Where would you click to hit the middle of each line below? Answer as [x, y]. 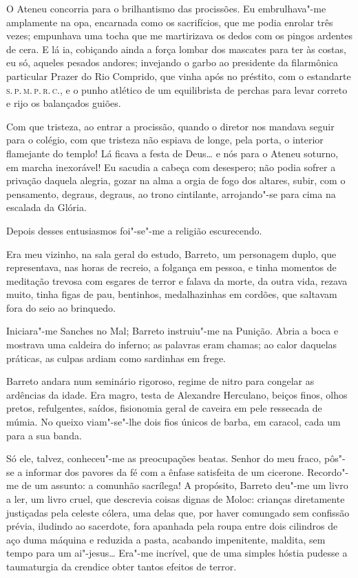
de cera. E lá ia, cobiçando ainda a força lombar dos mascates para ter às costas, [176, 49]
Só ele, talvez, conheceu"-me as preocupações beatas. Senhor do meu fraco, [164, 458]
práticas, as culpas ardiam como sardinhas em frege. [116, 358]
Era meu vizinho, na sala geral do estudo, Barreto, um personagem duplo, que [171, 253]
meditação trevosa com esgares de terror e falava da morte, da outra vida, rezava [177, 280]
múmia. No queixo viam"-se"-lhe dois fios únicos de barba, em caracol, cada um [173, 422]
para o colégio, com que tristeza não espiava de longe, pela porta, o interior [165, 140]
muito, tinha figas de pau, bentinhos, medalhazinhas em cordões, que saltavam [172, 294]
